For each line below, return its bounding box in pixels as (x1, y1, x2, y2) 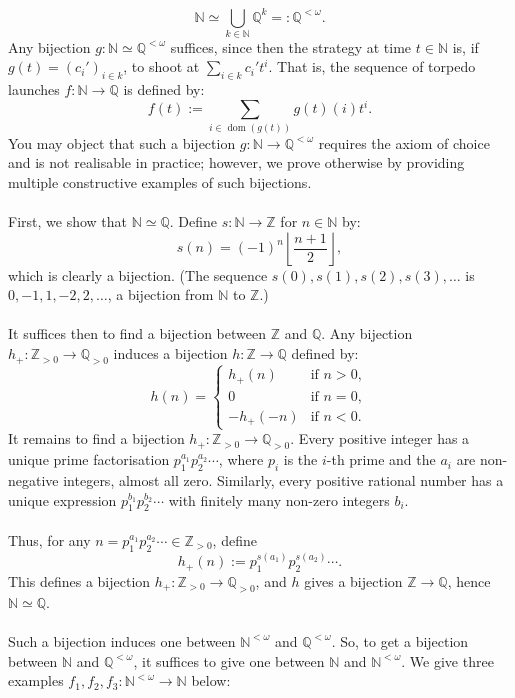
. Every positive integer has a (290, 428, 470, 449)
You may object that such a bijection (8, 132, 236, 153)
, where (218, 449, 264, 470)
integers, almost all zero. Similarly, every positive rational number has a (63, 469, 504, 490)
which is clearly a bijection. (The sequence (8, 264, 268, 285)
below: (191, 670, 231, 691)
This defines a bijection (8, 570, 151, 591)
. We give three (401, 650, 494, 671)
